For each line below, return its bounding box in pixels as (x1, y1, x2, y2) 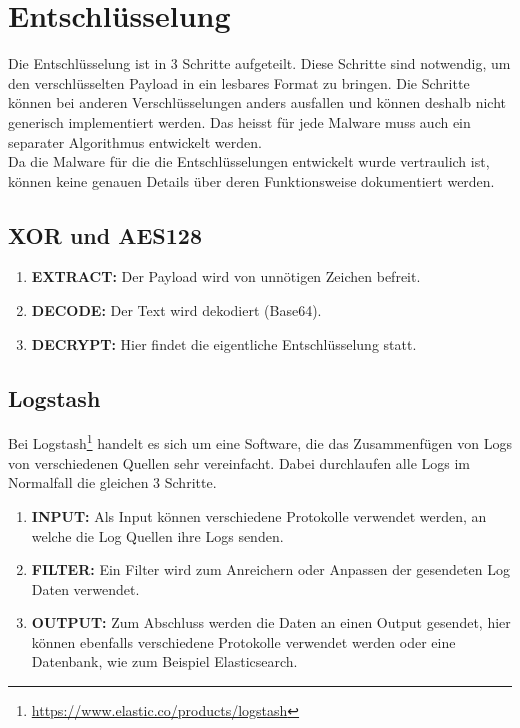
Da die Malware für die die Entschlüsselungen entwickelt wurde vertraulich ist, (8, 151, 490, 172)
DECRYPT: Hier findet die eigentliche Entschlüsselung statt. (31, 333, 417, 354)
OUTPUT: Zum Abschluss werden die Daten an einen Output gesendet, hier (31, 612, 511, 633)
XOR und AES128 (8, 219, 202, 250)
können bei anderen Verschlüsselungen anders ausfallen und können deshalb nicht (8, 92, 507, 113)
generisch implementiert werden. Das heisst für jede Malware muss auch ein (8, 111, 471, 132)
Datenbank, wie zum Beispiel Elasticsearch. (31, 651, 298, 672)
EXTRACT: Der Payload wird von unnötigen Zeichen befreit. (31, 266, 421, 287)
